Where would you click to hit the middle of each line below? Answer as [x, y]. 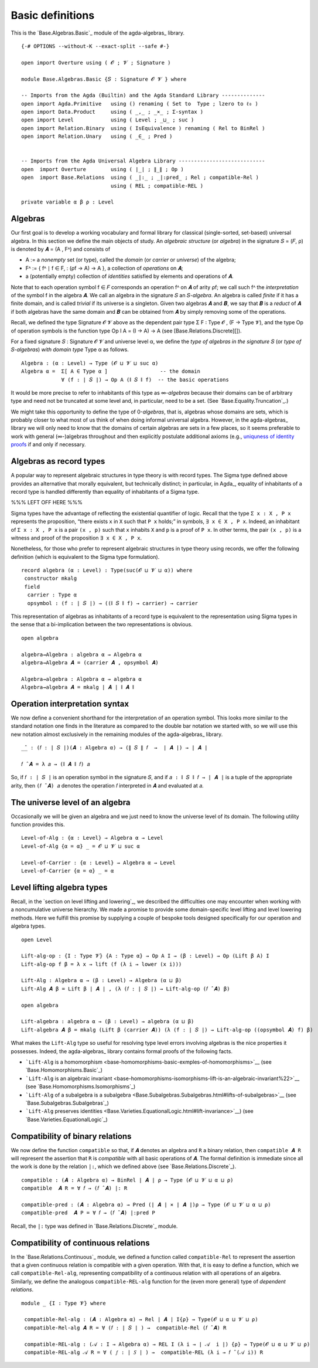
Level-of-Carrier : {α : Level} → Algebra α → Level [98, 863]
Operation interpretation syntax [70, 704]
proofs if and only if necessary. [48, 444]
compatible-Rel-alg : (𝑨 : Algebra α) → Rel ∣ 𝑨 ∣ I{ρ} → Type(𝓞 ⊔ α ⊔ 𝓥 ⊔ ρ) [141, 1320]
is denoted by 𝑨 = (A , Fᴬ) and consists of [61, 249]
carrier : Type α [52, 595]
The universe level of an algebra [71, 802]
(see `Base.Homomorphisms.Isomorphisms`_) [81, 1087]
